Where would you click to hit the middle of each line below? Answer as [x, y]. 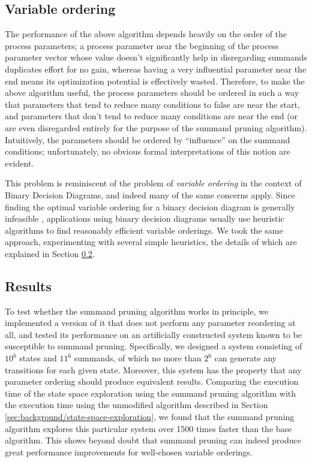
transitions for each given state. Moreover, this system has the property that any [153, 369]
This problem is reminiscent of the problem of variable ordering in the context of [153, 183]
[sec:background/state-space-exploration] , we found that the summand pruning [150, 417]
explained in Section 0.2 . [50, 253]
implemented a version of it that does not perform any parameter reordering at [150, 323]
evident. [19, 163]
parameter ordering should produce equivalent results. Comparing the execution [152, 381]
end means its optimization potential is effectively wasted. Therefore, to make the [155, 81]
